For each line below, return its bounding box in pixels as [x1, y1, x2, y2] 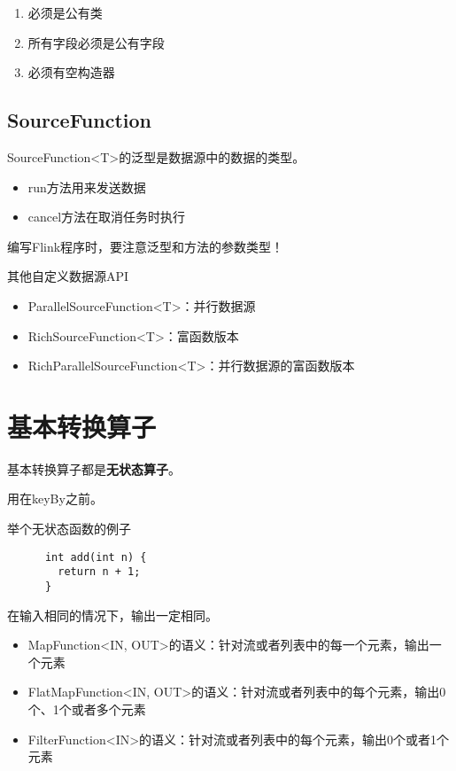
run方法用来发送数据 [27, 177, 146, 196]
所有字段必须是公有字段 [27, 33, 165, 51]
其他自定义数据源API [7, 267, 129, 285]
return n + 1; [58, 565, 141, 579]
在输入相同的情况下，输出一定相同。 [7, 605, 218, 624]
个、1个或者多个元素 [27, 699, 146, 718]
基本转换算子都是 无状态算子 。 [7, 459, 181, 478]
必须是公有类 [27, 4, 103, 21]
